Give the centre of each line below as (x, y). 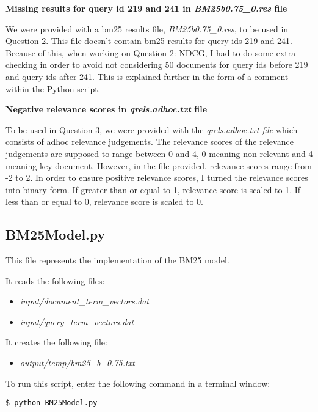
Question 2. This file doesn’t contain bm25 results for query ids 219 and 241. (149, 41)
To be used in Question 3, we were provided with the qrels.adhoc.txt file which (152, 129)
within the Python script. (53, 88)
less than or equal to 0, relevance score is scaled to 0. (104, 201)
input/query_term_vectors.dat (77, 321)
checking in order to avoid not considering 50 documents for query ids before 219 (157, 64)
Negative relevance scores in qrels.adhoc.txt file (107, 109)
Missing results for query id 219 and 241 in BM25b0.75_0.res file (146, 8)
